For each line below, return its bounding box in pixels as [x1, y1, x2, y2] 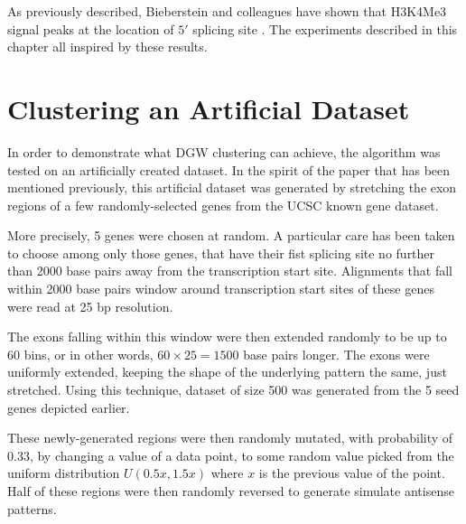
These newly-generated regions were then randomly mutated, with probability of [7, 428, 453, 447]
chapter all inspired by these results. [7, 37, 208, 56]
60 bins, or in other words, [7, 344, 154, 363]
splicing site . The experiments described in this [192, 19, 458, 38]
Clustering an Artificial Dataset [7, 89, 410, 126]
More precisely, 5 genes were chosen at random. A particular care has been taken [7, 226, 455, 245]
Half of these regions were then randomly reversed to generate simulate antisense [7, 482, 454, 500]
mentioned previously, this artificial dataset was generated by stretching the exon [7, 178, 457, 197]
